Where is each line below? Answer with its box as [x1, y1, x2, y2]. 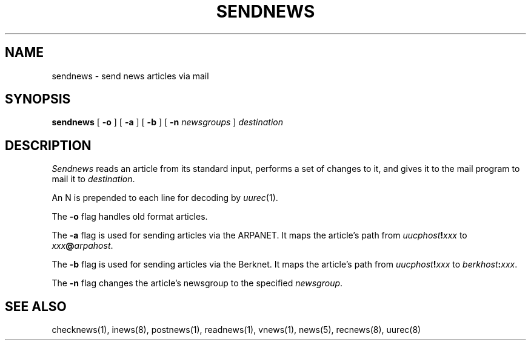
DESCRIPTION [5, 137, 92, 153]
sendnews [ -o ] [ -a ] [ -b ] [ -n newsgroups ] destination [52, 117, 283, 128]
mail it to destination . [52, 174, 135, 185]
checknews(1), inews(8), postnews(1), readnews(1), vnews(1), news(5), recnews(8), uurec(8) [52, 324, 421, 335]
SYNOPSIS [5, 91, 71, 107]
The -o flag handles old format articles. [52, 211, 208, 222]
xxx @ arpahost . [52, 240, 113, 251]
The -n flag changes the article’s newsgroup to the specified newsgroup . [52, 278, 343, 289]
